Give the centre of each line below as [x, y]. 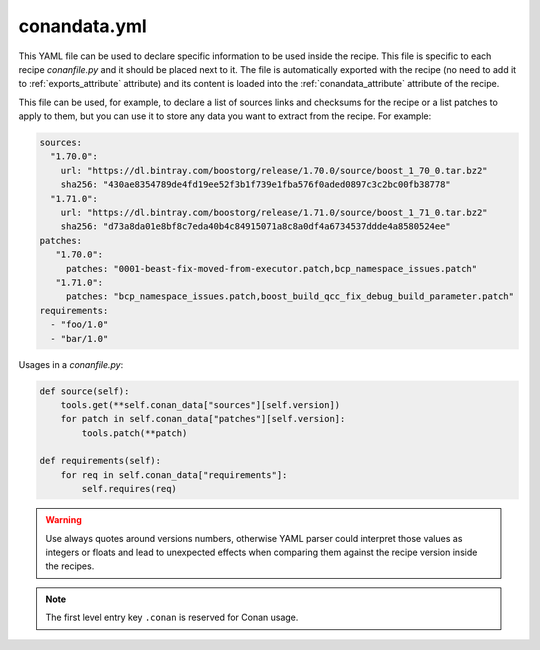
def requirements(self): [100, 461]
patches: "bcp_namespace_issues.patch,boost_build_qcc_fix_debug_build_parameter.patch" [290, 296]
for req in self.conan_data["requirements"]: [174, 474]
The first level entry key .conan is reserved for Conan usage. [172, 617]
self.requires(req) [129, 489]
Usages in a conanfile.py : [71, 364]
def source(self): [84, 391]
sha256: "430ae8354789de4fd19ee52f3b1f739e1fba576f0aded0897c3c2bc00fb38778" [256, 184]
